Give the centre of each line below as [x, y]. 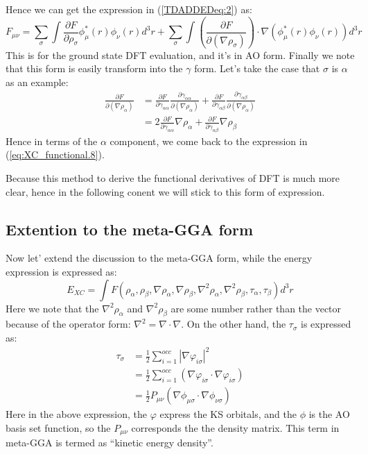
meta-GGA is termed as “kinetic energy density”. [109, 443]
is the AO [329, 414]
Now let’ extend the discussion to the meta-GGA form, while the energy [159, 258]
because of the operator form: [68, 324]
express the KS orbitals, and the [228, 414]
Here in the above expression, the [76, 414]
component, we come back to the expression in [209, 141]
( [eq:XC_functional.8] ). [55, 154]
